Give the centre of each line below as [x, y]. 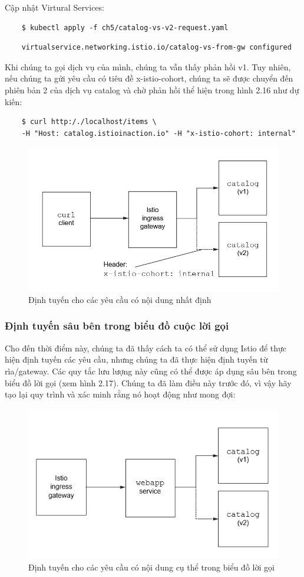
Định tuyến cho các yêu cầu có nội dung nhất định [120, 299]
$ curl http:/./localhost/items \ [89, 122]
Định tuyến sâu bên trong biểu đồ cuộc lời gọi [117, 326]
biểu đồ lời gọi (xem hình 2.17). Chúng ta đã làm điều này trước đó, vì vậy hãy [148, 382]
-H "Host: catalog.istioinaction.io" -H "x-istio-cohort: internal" [158, 133]
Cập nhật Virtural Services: [54, 7]
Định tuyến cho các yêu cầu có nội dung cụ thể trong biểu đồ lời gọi [151, 567]
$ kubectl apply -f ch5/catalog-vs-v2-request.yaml [125, 27]
